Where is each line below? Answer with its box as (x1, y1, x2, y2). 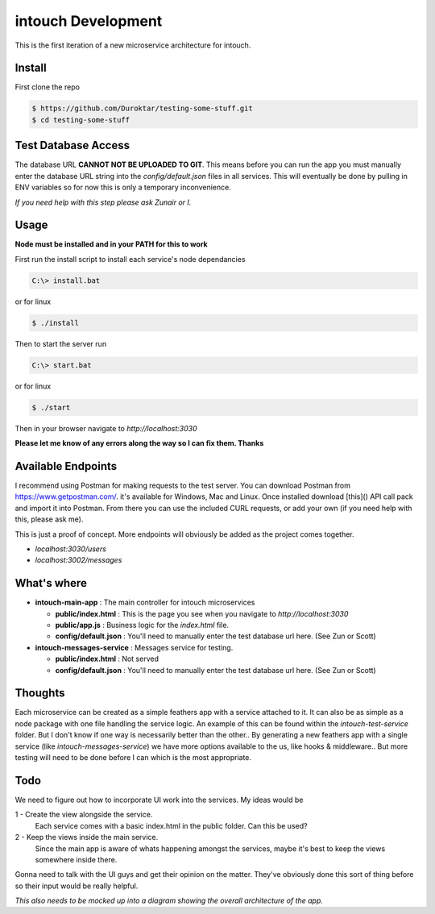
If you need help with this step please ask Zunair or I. (14, 197, 192, 207)
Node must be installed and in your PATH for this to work (14, 239, 209, 249)
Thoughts (14, 686, 65, 700)
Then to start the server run (14, 339, 107, 348)
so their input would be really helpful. (14, 881, 139, 891)
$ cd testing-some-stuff (31, 115, 130, 124)
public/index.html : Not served (55, 654, 159, 664)
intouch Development (14, 12, 163, 30)
